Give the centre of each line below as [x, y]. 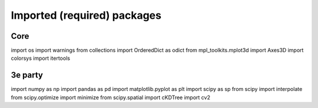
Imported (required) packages [86, 15]
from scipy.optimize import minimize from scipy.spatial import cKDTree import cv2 [110, 97]
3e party [27, 75]
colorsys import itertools [41, 58]
